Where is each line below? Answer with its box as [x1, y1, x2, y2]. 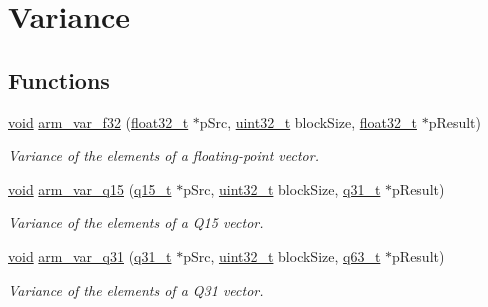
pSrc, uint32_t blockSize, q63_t [183, 245, 381, 266]
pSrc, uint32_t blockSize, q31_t [183, 178, 381, 199]
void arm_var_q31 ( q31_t [8, 245, 172, 266]
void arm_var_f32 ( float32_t [8, 111, 189, 132]
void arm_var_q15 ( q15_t [8, 178, 172, 199]
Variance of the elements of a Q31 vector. [8, 279, 264, 300]
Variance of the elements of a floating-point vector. [8, 145, 319, 166]
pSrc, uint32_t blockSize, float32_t [199, 111, 417, 132]
